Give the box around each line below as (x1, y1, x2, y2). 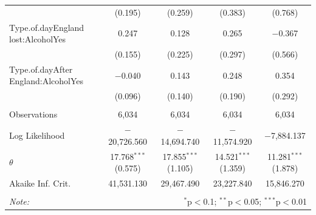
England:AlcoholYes (9, 74, 84, 87)
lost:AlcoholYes (9, 33, 66, 45)
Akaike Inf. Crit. (9, 177, 71, 190)
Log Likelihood (9, 129, 65, 142)
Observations (9, 108, 58, 121)
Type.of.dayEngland (9, 21, 84, 33)
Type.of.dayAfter (9, 62, 73, 75)
